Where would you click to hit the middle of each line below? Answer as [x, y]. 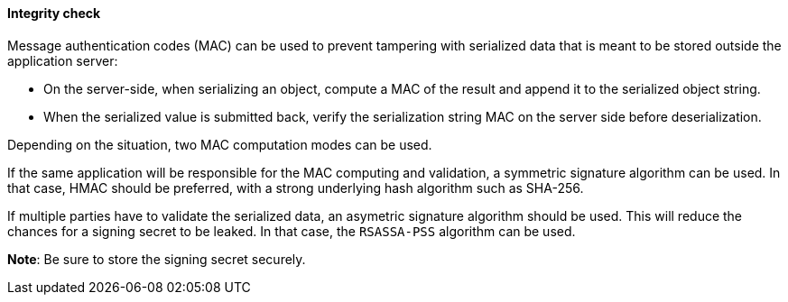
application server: [63, 60]
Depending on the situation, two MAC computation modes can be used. [220, 144]
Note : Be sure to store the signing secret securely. [157, 259]
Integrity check [54, 13]
